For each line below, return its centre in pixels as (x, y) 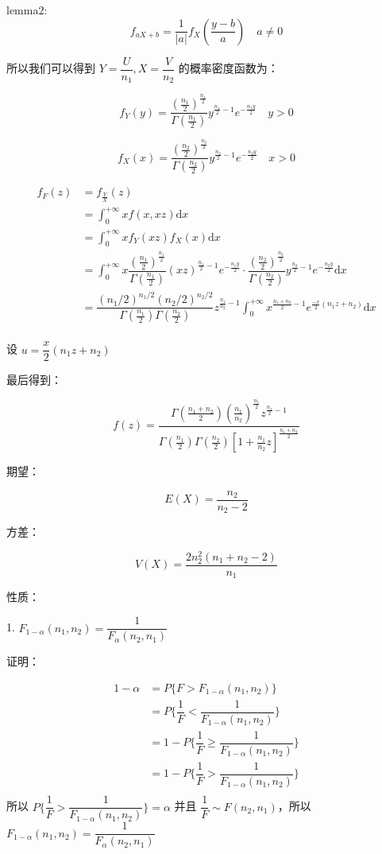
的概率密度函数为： (228, 68)
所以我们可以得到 (51, 68)
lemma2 (25, 11)
